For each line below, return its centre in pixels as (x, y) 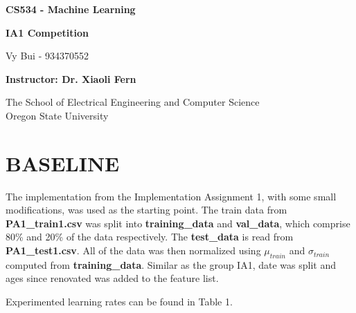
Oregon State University (57, 115)
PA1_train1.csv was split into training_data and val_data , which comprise (178, 223)
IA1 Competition (47, 32)
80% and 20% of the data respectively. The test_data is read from (150, 237)
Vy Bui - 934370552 (47, 56)
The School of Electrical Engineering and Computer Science (133, 102)
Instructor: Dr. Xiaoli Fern (71, 78)
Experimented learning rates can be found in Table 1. (119, 302)
